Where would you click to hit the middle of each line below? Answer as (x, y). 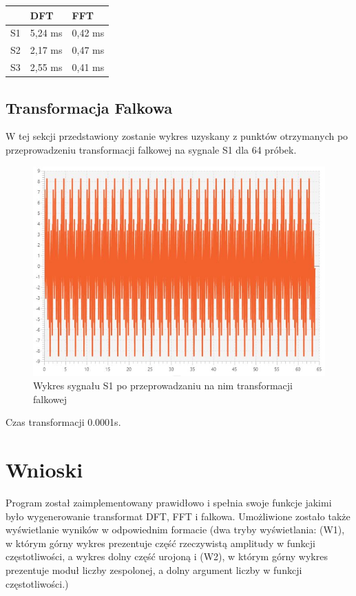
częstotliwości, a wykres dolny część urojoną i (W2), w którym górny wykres (167, 556)
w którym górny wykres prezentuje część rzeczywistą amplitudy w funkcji (160, 543)
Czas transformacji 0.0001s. (63, 422)
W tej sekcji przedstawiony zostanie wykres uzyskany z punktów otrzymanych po (177, 136)
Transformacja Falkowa (89, 107)
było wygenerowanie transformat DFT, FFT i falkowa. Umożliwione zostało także (178, 516)
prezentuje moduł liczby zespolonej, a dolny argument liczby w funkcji (154, 570)
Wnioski (44, 470)
